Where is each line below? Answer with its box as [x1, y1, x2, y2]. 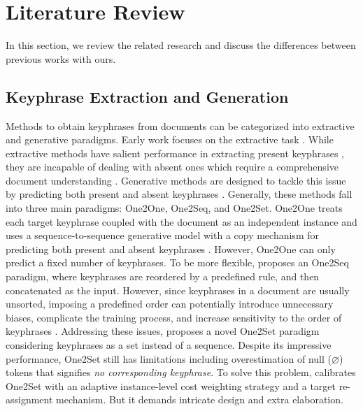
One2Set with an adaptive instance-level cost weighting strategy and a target [6, 378, 336, 393]
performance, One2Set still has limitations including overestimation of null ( [6, 351, 332, 366]
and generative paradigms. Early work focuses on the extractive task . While [6, 132, 334, 147]
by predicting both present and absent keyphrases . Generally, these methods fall [6, 187, 353, 201]
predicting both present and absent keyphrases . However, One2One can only [6, 241, 336, 256]
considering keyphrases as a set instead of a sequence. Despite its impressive [6, 338, 332, 352]
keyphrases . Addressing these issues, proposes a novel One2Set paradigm [6, 324, 320, 338]
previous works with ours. [6, 51, 116, 66]
